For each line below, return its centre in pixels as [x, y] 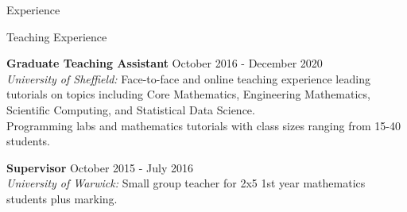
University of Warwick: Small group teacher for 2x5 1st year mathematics [186, 183]
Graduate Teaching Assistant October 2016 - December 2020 [165, 63]
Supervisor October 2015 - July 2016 [100, 167]
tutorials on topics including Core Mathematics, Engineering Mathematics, [188, 94]
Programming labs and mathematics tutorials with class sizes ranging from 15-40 [203, 125]
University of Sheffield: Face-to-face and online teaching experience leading [188, 78]
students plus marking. [62, 198]
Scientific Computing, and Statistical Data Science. [131, 109]
